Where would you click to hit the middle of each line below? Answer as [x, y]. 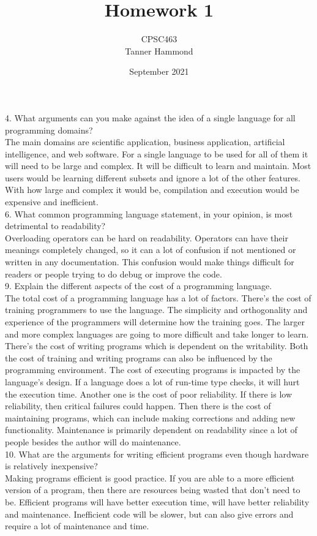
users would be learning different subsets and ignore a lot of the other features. [153, 177]
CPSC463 [159, 39]
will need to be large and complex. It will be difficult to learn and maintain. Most [158, 166]
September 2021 [159, 71]
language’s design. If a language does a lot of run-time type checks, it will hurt [152, 381]
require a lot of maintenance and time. [77, 526]
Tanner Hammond [159, 51]
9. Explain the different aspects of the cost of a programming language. [139, 286]
